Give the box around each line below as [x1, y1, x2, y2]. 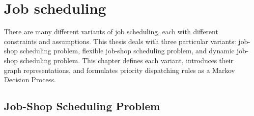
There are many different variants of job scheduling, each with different [4, 26, 218, 37]
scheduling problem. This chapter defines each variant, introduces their [20, 55, 233, 65]
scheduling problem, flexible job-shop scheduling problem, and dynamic [20, 46, 235, 56]
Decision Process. [4, 74, 56, 85]
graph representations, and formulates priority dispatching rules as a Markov [4, 65, 235, 75]
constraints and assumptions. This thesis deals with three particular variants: [4, 36, 236, 46]
